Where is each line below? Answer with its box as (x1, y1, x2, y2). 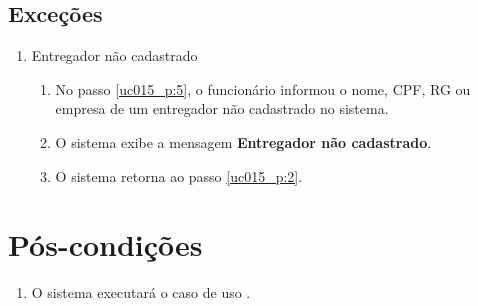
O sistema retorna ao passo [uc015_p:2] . (55, 165, 303, 186)
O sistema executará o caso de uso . (31, 282, 251, 303)
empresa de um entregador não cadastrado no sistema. (55, 98, 389, 119)
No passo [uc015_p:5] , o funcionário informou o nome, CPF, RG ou (55, 78, 471, 99)
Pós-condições (8, 224, 203, 265)
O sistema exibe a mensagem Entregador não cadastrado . (55, 131, 432, 152)
